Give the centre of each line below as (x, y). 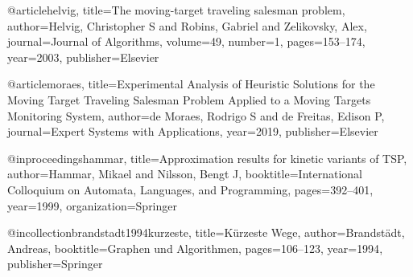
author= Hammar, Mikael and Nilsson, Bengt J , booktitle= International (185, 174)
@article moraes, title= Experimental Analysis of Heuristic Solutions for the (191, 84)
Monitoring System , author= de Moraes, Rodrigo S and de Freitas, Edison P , (196, 115)
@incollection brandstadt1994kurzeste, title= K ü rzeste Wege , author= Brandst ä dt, (206, 232)
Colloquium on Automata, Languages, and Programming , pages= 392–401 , (190, 189)
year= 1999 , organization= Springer (92, 205)
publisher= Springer (55, 264)
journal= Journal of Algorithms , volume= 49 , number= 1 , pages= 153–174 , (186, 41)
